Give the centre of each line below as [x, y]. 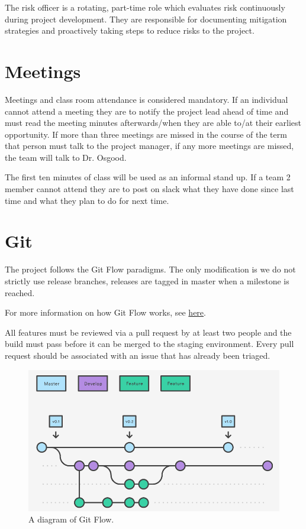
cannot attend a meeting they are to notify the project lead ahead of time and [147, 111]
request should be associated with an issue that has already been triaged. [138, 355]
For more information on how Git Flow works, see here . [105, 312]
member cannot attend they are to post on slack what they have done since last [149, 189]
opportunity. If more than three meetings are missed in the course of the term [146, 134]
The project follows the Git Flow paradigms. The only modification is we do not [150, 269]
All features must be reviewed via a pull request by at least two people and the [148, 332]
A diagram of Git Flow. [71, 519]
